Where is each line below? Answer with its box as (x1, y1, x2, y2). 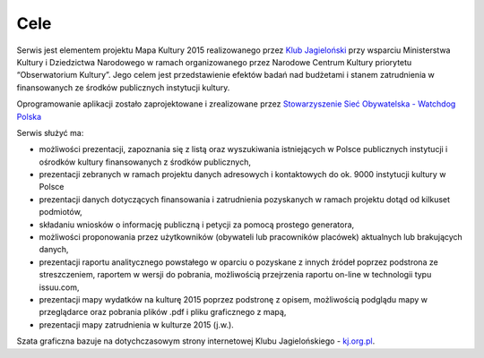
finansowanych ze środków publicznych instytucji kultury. (16, 81, 230, 93)
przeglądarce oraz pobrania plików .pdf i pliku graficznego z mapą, (39, 307, 287, 318)
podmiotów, (39, 207, 82, 217)
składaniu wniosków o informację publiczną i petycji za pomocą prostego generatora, (39, 219, 355, 230)
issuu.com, (39, 282, 80, 293)
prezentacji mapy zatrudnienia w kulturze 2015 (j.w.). (39, 319, 235, 330)
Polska (16, 111, 42, 122)
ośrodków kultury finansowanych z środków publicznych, (39, 157, 251, 167)
